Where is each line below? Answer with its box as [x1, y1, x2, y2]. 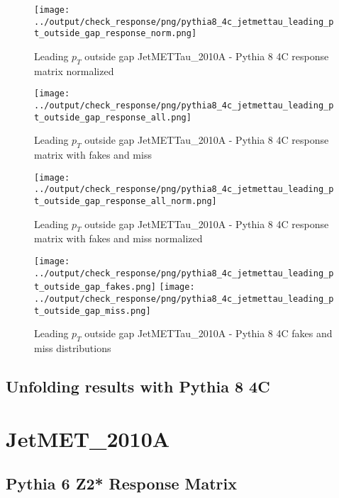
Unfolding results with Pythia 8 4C [6, 375, 270, 397]
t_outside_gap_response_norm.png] [34, 28, 197, 39]
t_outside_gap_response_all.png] [34, 112, 191, 123]
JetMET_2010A [6, 424, 170, 453]
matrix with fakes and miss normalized [34, 231, 203, 246]
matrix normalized [34, 63, 114, 78]
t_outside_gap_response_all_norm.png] [34, 196, 217, 207]
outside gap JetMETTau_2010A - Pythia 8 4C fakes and [84, 326, 333, 341]
